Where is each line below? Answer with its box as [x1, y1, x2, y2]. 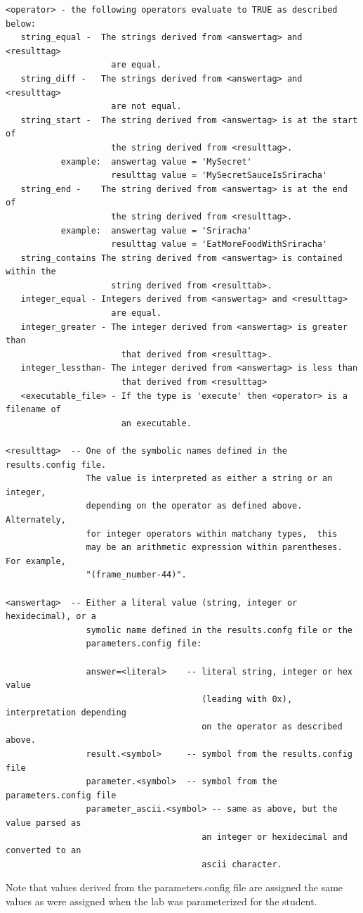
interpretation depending [6, 708, 126, 718]
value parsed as [6, 818, 81, 829]
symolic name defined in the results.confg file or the [86, 625, 352, 635]
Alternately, [6, 514, 66, 525]
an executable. [121, 418, 192, 428]
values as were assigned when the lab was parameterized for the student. [6, 894, 317, 908]
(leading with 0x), [202, 694, 293, 704]
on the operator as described [202, 721, 343, 732]
